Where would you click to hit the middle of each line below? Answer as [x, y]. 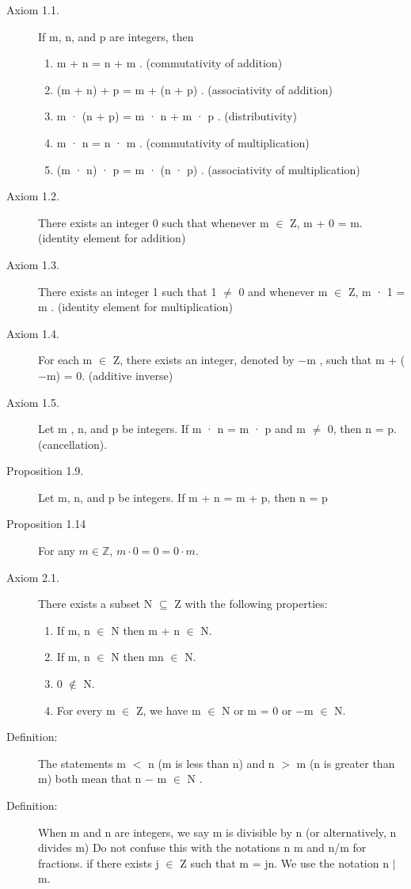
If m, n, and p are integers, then [116, 36]
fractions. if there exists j [99, 862]
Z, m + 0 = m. [326, 222]
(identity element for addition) [112, 238]
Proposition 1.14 [46, 524]
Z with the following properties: [251, 604]
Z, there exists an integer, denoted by [204, 360]
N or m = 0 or [257, 710]
